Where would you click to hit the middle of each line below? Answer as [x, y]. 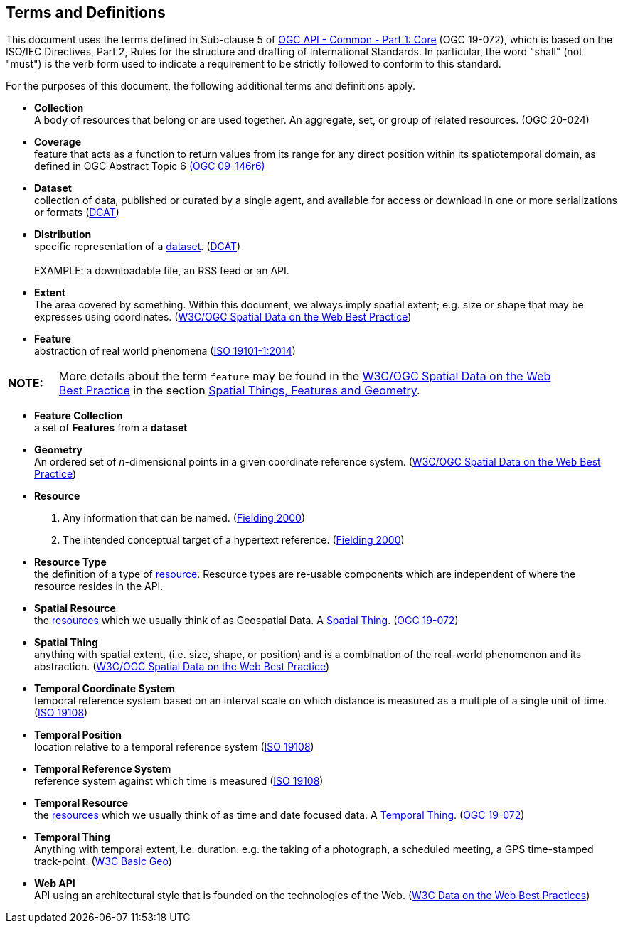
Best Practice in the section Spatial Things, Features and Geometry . [239, 391]
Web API [55, 884]
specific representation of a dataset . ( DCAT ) [138, 247]
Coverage [58, 142]
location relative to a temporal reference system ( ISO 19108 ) [174, 747]
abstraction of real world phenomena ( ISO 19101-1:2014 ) [165, 351]
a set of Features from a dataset [111, 428]
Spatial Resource [75, 608]
